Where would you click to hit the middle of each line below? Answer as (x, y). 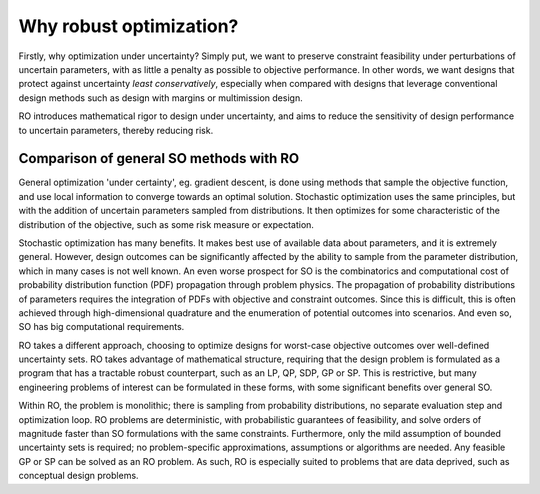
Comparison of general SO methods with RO (159, 158)
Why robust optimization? (128, 26)
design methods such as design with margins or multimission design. (161, 97)
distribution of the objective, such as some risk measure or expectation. (166, 224)
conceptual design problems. (78, 476)
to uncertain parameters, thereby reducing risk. (116, 130)
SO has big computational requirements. (101, 327)
